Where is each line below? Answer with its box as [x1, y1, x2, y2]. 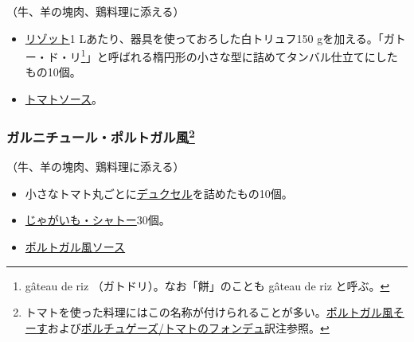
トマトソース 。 [25, 91, 103, 107]
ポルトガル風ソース [25, 239, 126, 255]
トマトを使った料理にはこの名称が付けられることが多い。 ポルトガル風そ [25, 304, 404, 321]
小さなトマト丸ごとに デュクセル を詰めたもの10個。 [25, 185, 293, 201]
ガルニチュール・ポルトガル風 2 [6, 125, 195, 146]
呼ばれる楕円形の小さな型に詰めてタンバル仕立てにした [107, 48, 398, 64]
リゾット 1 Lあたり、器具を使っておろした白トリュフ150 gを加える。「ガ [25, 29, 395, 46]
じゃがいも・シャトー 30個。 [25, 212, 170, 228]
